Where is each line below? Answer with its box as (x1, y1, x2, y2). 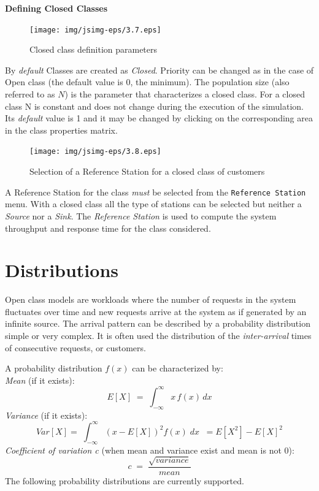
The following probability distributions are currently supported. (5, 474, 244, 487)
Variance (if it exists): (5, 408, 88, 421)
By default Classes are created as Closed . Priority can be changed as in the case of (5, 63, 314, 76)
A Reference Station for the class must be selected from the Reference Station (5, 185, 306, 198)
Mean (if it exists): (5, 373, 75, 386)
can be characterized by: (132, 362, 223, 375)
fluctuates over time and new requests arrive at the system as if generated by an (5, 305, 307, 318)
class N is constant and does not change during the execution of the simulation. (5, 99, 304, 112)
